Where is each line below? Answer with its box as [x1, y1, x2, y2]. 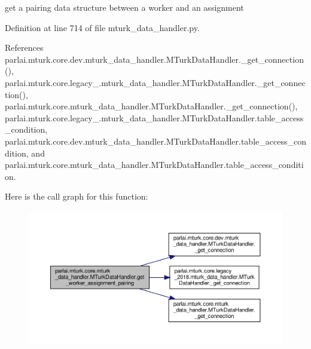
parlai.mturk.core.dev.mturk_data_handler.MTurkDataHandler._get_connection [5, 53, 304, 65]
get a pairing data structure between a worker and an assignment [5, 1, 244, 13]
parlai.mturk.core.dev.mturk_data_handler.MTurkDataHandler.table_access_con [5, 134, 306, 147]
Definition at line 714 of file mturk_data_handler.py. [5, 21, 200, 33]
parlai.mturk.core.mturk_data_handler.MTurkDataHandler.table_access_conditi [5, 158, 304, 171]
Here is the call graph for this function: [5, 190, 148, 203]
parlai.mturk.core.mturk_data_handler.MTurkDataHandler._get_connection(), [5, 100, 298, 112]
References [5, 41, 44, 54]
